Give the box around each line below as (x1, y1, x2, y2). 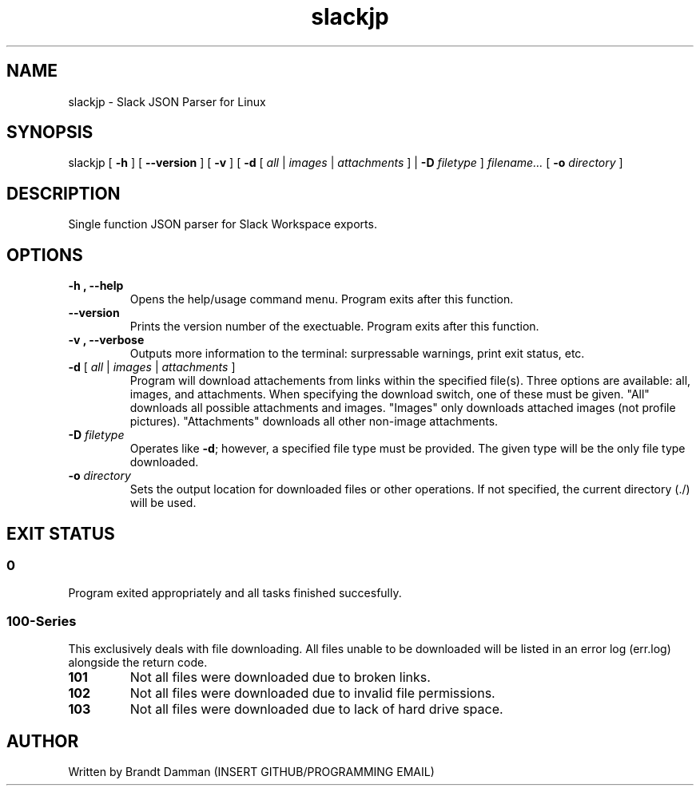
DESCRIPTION (6, 183, 121, 204)
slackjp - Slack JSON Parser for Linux (68, 94, 266, 109)
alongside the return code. (68, 655, 208, 670)
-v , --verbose (68, 333, 145, 347)
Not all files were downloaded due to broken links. (129, 669, 431, 686)
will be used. (129, 496, 197, 510)
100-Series (6, 612, 77, 629)
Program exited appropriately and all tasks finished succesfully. (68, 586, 402, 600)
